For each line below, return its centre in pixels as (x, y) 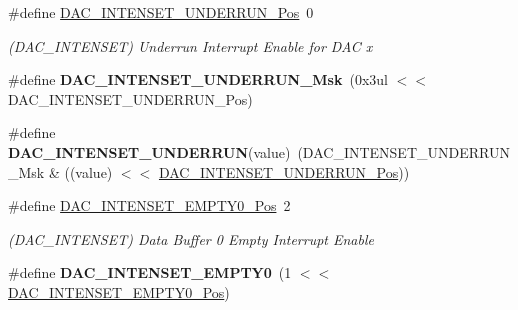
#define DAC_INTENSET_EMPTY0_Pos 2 (149, 205)
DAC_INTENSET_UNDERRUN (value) (149, 151)
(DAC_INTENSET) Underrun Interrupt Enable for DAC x (190, 45)
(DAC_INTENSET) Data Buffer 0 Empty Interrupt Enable (191, 238)
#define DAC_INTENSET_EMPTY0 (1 (150, 272)
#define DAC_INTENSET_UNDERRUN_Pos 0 (161, 12)
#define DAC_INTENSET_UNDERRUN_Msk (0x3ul (198, 79)
